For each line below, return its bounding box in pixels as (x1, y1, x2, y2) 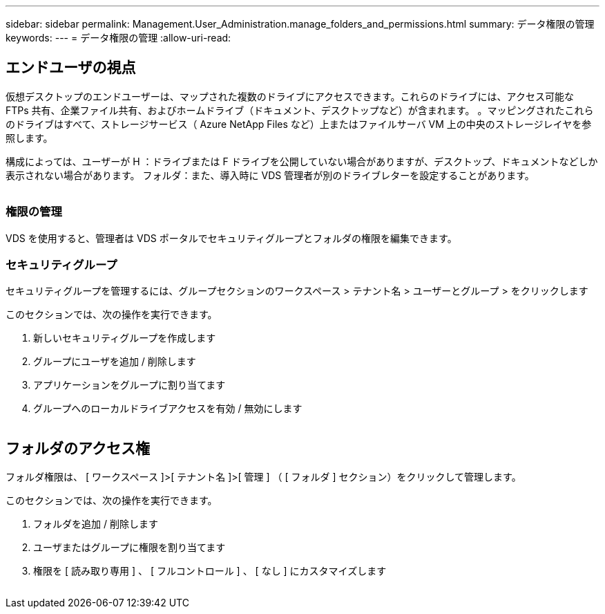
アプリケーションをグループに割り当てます (33, 379, 226, 391)
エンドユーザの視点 (6, 59, 136, 77)
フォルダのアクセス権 (6, 439, 150, 457)
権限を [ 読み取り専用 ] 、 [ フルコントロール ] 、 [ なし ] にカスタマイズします (33, 565, 387, 577)
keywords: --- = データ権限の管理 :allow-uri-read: (6, 32, 231, 44)
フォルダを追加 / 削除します (33, 518, 158, 530)
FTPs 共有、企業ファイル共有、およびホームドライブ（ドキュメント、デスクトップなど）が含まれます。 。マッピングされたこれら (6, 104, 594, 116)
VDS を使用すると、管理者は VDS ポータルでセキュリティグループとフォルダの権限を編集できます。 (6, 232, 457, 244)
